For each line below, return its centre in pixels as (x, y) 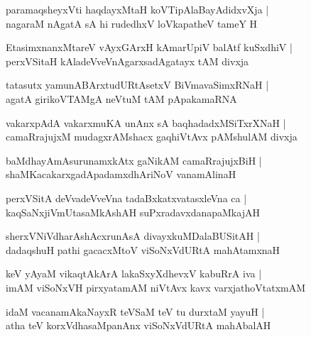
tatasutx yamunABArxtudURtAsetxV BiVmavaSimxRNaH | (137, 85)
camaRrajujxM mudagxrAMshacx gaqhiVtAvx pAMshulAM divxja (152, 137)
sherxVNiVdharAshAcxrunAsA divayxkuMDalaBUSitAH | (133, 236)
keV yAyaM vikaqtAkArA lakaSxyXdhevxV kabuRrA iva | (134, 274)
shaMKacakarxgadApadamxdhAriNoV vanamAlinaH (121, 174)
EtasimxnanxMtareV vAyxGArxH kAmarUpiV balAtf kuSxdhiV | (149, 47)
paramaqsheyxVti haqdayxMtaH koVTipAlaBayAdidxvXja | (137, 9)
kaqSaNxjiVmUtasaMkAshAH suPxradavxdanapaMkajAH (133, 212)
